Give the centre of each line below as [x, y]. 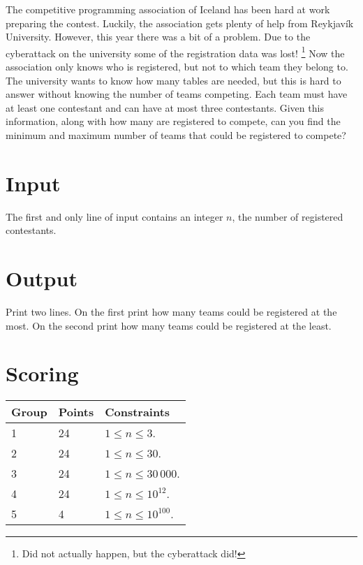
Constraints [138, 412]
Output [42, 278]
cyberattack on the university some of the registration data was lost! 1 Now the [175, 52]
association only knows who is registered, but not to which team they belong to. [177, 67]
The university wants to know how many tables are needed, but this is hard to [173, 80]
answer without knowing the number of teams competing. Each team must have [177, 94]
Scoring [42, 373]
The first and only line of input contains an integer [114, 216]
